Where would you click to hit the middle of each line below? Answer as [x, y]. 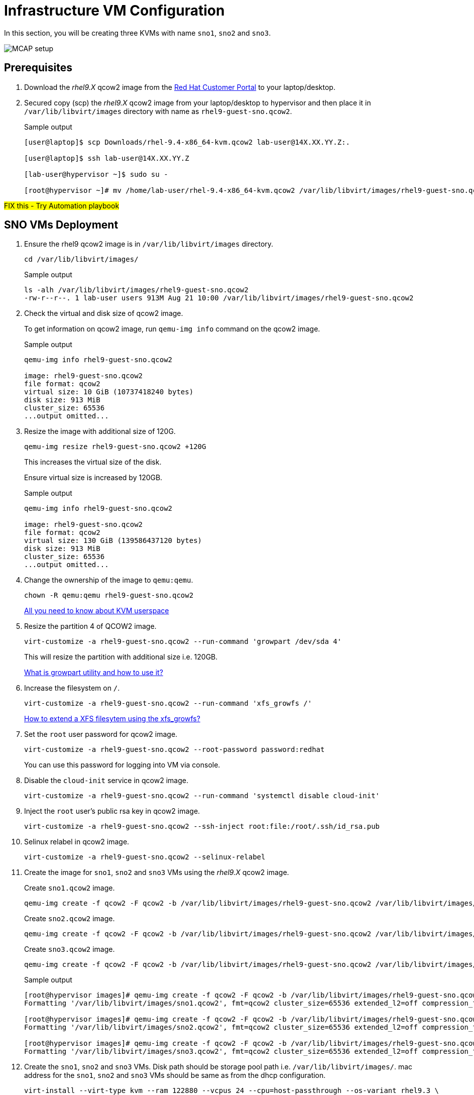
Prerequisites [38, 68]
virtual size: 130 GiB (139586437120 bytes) [113, 541]
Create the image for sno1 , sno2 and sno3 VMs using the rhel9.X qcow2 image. [157, 872]
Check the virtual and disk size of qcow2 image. [104, 313]
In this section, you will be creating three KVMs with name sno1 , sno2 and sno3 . [138, 33]
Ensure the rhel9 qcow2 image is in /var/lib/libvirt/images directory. [149, 244]
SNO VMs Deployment [61, 225]
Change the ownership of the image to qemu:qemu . [109, 580]
